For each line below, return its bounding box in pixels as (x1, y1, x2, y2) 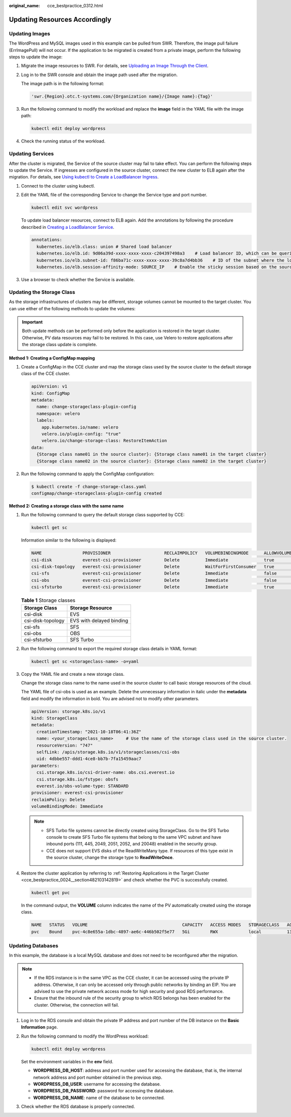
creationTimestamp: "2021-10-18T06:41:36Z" (36, 729, 142, 734)
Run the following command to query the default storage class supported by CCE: (21, 512, 185, 518)
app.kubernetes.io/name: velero (41, 424, 119, 430)
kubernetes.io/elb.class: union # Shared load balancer (36, 244, 172, 249)
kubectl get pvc (31, 890, 70, 895)
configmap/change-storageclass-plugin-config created (31, 490, 162, 496)
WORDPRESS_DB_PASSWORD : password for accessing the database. (33, 1088, 174, 1094)
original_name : (9, 3, 40, 8)
